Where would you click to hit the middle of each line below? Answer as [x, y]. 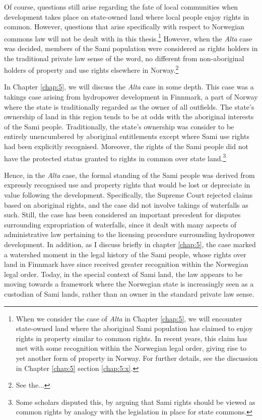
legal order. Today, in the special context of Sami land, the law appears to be [123, 274]
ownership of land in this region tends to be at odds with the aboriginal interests [129, 116]
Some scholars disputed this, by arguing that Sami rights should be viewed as [136, 402]
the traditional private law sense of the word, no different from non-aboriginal [124, 58]
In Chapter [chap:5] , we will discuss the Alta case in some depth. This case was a [129, 87]
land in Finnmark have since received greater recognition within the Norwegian [126, 264]
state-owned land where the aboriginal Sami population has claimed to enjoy [134, 328]
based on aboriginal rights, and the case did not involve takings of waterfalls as [126, 204]
